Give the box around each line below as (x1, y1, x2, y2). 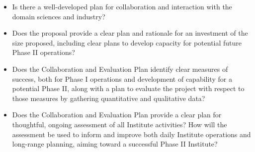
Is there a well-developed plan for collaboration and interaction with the (12, 1, 232, 11)
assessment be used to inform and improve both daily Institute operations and (12, 129, 251, 139)
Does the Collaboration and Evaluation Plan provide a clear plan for (12, 109, 222, 120)
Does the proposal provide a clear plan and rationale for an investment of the (12, 28, 248, 38)
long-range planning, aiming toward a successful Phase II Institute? (12, 139, 218, 149)
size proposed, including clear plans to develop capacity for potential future (12, 37, 242, 48)
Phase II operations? (12, 47, 75, 57)
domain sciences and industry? (12, 11, 105, 21)
